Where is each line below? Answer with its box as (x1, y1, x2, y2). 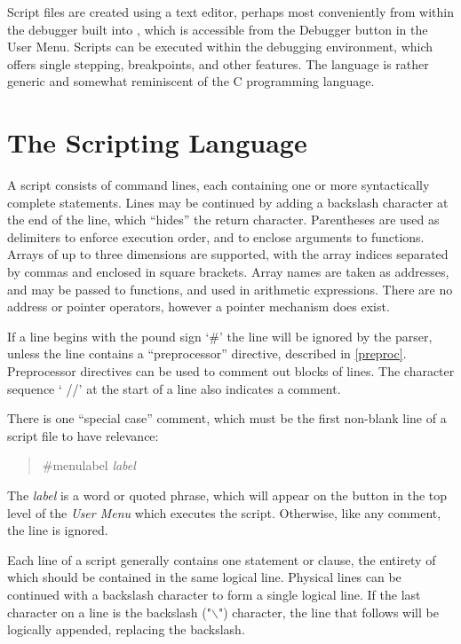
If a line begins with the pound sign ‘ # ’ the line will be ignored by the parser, (7, 326, 433, 345)
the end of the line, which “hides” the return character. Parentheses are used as (7, 210, 440, 229)
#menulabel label (42, 456, 136, 475)
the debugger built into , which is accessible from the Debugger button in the (7, 20, 428, 38)
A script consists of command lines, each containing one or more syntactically (7, 176, 430, 194)
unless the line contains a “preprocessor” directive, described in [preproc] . (7, 344, 407, 363)
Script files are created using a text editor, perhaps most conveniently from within (7, 3, 454, 20)
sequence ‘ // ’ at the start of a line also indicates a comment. (7, 379, 341, 397)
